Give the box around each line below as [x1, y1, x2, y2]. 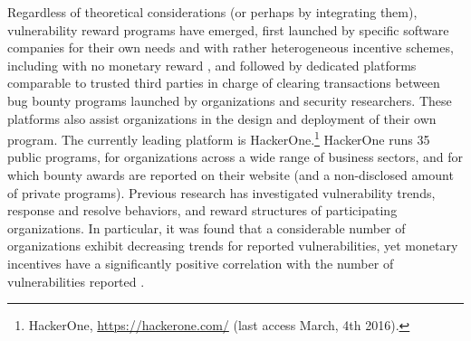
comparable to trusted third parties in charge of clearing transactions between [7, 73, 440, 92]
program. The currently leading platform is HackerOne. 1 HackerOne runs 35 [7, 128, 430, 148]
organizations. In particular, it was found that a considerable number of [7, 218, 406, 237]
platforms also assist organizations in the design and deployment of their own [7, 109, 437, 128]
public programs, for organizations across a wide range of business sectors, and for [7, 147, 464, 166]
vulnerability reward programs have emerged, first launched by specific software [7, 20, 449, 39]
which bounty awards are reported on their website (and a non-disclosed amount [7, 166, 454, 184]
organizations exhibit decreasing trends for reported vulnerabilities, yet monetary [7, 236, 458, 255]
